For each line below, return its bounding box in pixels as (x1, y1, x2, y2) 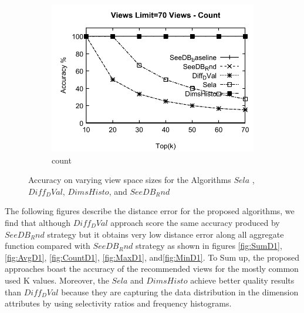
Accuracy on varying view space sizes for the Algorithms (28, 174, 231, 186)
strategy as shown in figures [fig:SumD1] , (136, 239, 282, 252)
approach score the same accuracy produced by (110, 217, 280, 228)
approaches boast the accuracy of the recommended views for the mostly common (5, 262, 299, 275)
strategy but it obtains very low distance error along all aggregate (47, 228, 284, 240)
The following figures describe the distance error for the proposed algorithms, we (5, 205, 295, 217)
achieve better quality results (190, 274, 295, 286)
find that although (5, 217, 71, 228)
